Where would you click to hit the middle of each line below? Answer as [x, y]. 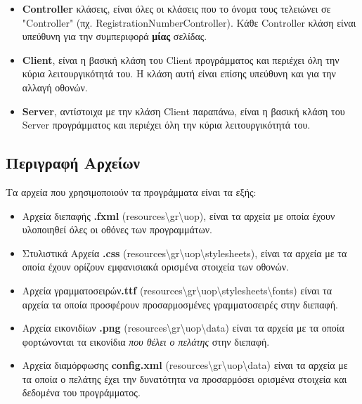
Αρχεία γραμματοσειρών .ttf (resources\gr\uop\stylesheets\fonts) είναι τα [177, 290]
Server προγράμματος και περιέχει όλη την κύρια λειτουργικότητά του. [166, 125]
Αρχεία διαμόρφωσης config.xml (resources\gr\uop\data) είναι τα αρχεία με [185, 365]
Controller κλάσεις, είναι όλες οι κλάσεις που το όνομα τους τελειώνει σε [176, 8]
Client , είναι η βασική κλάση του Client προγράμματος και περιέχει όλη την [181, 59]
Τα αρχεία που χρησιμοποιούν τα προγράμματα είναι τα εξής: [131, 191]
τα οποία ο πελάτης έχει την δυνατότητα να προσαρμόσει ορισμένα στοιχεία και [185, 378]
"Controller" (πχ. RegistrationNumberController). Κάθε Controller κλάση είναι [189, 22]
